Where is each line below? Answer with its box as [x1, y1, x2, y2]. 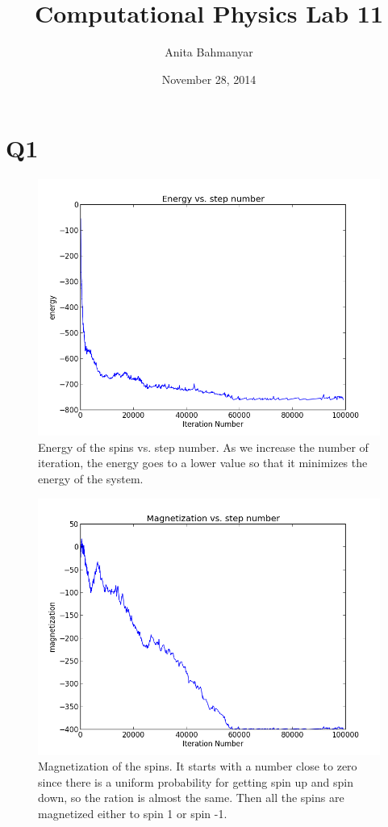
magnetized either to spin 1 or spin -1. [38, 805, 227, 821]
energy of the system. [38, 470, 144, 487]
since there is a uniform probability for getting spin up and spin [38, 773, 353, 790]
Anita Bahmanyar [165, 44, 253, 61]
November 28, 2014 [161, 70, 257, 87]
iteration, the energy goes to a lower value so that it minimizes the [38, 454, 368, 471]
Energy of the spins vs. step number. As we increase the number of [38, 438, 369, 455]
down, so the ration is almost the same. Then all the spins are [38, 789, 344, 806]
